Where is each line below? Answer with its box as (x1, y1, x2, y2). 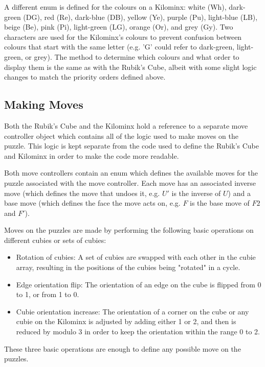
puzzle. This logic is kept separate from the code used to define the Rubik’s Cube (4, 140, 259, 151)
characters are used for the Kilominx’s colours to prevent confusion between (4, 31, 242, 42)
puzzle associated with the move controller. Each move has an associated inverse (4, 177, 256, 188)
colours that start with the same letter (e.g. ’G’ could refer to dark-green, (4, 41, 235, 52)
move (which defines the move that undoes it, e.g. (4, 187, 160, 198)
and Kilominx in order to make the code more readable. (4, 150, 179, 161)
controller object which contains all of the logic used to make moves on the (4, 130, 238, 141)
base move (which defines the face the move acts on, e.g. (4, 198, 181, 208)
